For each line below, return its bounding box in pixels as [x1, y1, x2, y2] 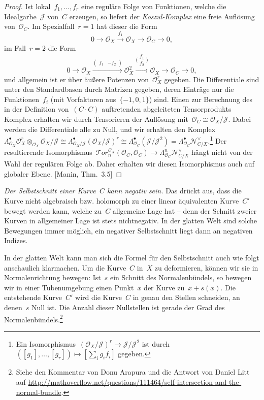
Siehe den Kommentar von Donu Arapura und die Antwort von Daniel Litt [16, 366, 250, 377]
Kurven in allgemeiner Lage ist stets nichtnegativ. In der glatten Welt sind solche [4, 215, 257, 226]
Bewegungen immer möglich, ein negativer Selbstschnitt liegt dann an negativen [4, 225, 253, 236]
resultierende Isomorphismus [4, 147, 92, 157]
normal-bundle [16, 386, 61, 397]
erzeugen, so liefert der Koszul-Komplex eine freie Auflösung [69, 11, 255, 21]
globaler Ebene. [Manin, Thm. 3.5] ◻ [4, 168, 122, 179]
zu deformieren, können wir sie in [154, 262, 258, 273]
